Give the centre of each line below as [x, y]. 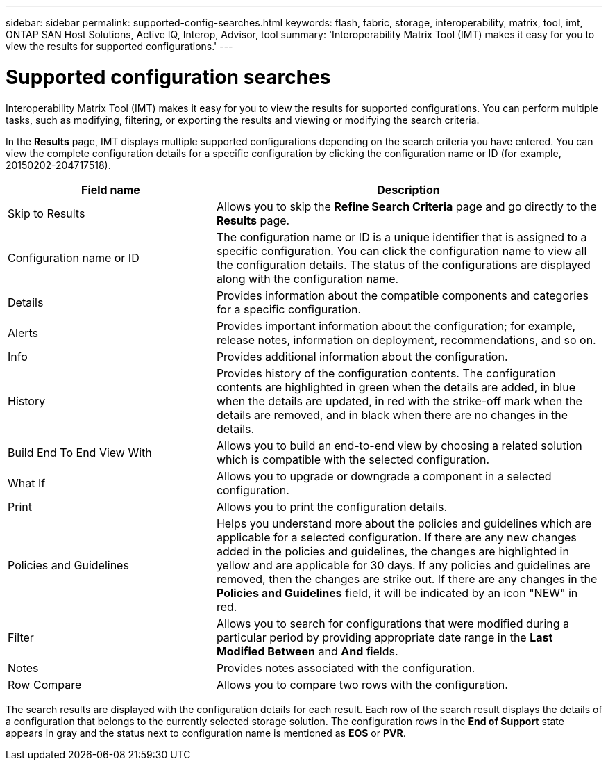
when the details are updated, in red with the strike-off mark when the [399, 401]
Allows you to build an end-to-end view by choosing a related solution [399, 445]
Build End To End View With [80, 452]
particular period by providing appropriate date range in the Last [385, 637]
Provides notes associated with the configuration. [346, 668]
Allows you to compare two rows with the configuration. [362, 684]
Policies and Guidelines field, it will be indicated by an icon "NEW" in [397, 593]
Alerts [23, 333]
